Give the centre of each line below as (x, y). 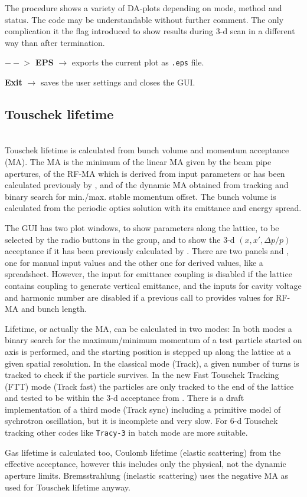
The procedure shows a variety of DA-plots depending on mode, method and (143, 8)
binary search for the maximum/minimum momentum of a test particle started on (153, 340)
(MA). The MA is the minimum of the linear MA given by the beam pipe (138, 162)
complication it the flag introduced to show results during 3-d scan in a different (150, 31)
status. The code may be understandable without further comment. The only (144, 19)
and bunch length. (54, 309)
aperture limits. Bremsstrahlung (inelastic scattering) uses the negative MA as (147, 475)
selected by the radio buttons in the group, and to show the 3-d (120, 239)
